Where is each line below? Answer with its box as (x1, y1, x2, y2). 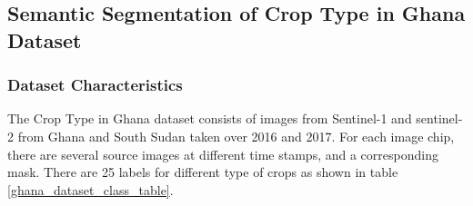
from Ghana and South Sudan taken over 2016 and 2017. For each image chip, (17, 126, 455, 145)
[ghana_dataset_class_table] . (7, 180, 174, 199)
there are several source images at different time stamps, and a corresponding (7, 144, 438, 163)
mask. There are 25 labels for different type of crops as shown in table (7, 162, 398, 181)
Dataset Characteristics (7, 74, 183, 96)
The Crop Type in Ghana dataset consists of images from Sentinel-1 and (7, 109, 412, 128)
